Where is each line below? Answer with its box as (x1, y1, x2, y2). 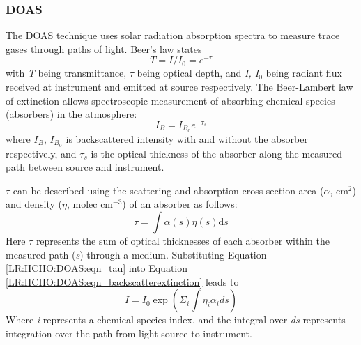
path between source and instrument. (6, 160, 164, 174)
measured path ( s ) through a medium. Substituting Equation (6, 247, 267, 261)
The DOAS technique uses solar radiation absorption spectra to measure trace (6, 28, 340, 43)
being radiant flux (266, 66, 342, 80)
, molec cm (66, 197, 114, 211)
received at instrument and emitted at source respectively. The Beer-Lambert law (6, 79, 353, 93)
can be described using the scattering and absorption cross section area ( (13, 183, 324, 197)
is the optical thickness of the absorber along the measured (91, 146, 343, 160)
